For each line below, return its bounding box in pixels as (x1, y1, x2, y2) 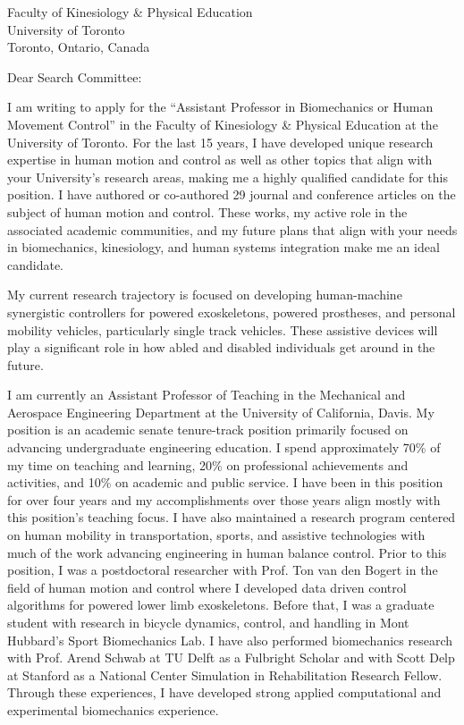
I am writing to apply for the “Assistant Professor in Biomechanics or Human (7, 97, 434, 116)
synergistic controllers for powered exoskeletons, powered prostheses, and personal (7, 302, 456, 321)
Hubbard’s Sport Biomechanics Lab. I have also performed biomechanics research (7, 630, 452, 649)
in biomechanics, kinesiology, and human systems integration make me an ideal (7, 238, 440, 257)
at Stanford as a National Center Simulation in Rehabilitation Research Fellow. (7, 665, 443, 684)
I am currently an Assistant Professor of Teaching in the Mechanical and (7, 385, 406, 404)
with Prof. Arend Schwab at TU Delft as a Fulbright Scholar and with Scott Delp (7, 648, 455, 667)
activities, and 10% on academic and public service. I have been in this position (7, 473, 443, 492)
